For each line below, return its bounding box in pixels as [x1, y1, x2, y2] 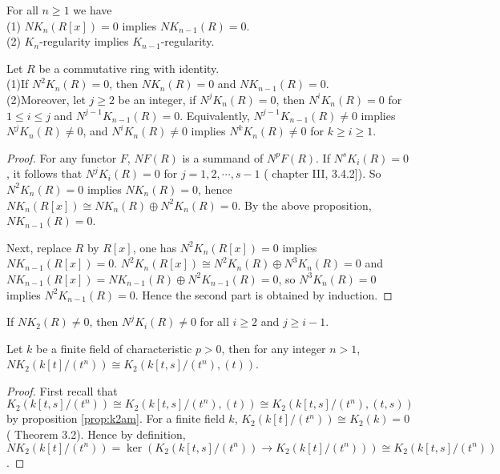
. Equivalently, [179, 106, 250, 123]
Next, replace [6, 239, 71, 255]
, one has [132, 239, 177, 255]
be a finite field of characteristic [36, 339, 192, 356]
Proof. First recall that [6, 382, 118, 399]
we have [73, 2, 112, 18]
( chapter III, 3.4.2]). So [264, 165, 381, 182]
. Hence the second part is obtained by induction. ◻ [135, 286, 393, 303]
